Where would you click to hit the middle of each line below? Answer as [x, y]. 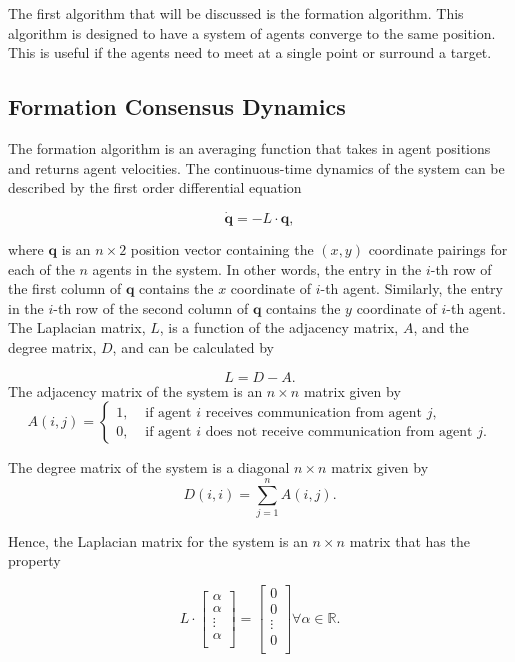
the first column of [65, 288]
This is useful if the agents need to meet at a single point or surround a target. [250, 52]
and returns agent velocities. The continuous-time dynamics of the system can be [256, 167]
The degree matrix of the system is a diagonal [149, 467]
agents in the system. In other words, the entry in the [257, 268]
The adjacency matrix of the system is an [135, 390]
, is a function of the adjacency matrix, [279, 327]
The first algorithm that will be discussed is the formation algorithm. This [236, 13]
